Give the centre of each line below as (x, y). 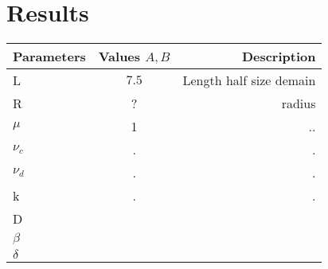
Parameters (49, 57)
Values (119, 57)
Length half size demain (249, 80)
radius (299, 103)
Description (279, 57)
